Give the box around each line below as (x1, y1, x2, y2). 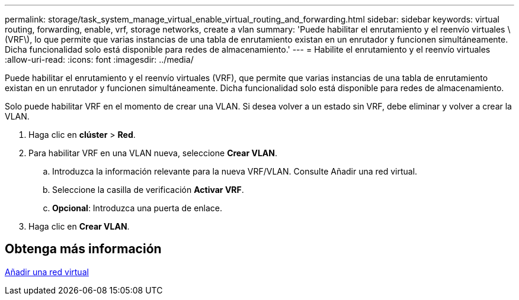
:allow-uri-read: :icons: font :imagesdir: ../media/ (5, 54, 194, 64)
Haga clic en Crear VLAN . (28, 221, 130, 231)
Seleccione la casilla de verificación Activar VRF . (52, 185, 244, 195)
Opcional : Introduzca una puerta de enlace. (52, 203, 223, 213)
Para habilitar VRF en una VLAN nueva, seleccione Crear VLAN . (28, 148, 277, 158)
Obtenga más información (5, 241, 162, 257)
